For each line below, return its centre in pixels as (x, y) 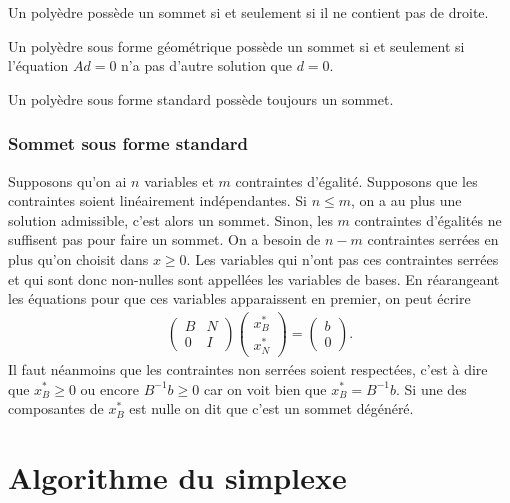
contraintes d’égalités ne (428, 219)
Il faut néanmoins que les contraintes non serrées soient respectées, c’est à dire (248, 368)
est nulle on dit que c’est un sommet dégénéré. (271, 408)
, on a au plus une (406, 200)
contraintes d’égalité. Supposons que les (356, 180)
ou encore (109, 388)
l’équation (38, 65)
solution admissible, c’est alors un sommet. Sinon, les (170, 219)
